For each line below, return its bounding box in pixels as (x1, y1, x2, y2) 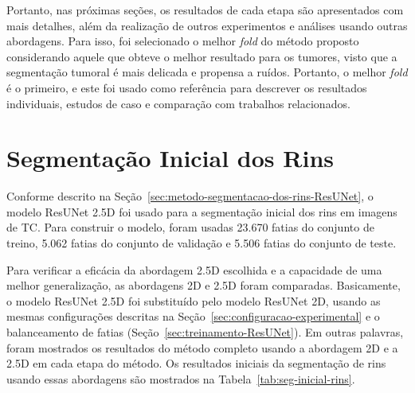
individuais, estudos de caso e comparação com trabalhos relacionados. (6, 95, 350, 111)
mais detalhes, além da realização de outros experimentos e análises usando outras (6, 17, 408, 33)
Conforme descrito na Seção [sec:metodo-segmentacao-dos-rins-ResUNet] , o (6, 188, 374, 204)
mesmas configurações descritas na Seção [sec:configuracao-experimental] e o (6, 308, 380, 325)
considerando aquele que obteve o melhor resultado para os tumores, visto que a (6, 48, 397, 64)
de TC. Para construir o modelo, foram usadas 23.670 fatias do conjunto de (6, 219, 374, 235)
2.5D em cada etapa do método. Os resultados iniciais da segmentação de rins (6, 355, 386, 372)
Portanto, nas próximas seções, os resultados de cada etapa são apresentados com (6, 2, 404, 18)
